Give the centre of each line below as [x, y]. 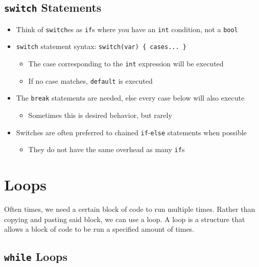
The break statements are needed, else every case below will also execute [130, 98]
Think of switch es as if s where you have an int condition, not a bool [127, 29]
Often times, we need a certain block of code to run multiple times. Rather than [130, 209]
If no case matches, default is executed [90, 80]
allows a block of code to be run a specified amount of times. [99, 229]
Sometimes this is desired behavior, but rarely [100, 115]
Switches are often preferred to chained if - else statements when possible [131, 132]
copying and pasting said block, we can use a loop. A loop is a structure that [125, 219]
